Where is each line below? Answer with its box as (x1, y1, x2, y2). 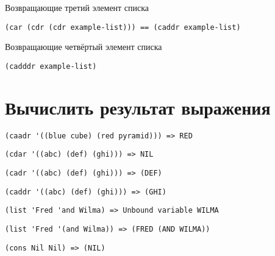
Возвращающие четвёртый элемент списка (5, 40, 162, 53)
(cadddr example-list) (5, 62, 97, 71)
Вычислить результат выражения (5, 94, 271, 119)
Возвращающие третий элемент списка (5, 1, 149, 13)
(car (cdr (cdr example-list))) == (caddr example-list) (5, 23, 241, 32)
